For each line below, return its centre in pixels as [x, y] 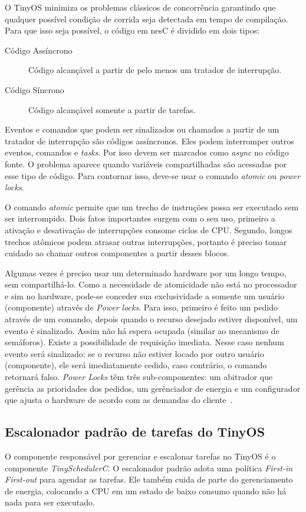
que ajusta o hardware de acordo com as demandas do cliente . [119, 400]
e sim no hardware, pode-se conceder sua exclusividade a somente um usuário [145, 295]
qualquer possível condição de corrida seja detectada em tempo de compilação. [147, 19]
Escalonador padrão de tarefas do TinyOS [135, 432]
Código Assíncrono [39, 50]
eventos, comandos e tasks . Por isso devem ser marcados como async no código [147, 152]
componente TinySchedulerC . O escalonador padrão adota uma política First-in [149, 468]
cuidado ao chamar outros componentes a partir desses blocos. [117, 253]
